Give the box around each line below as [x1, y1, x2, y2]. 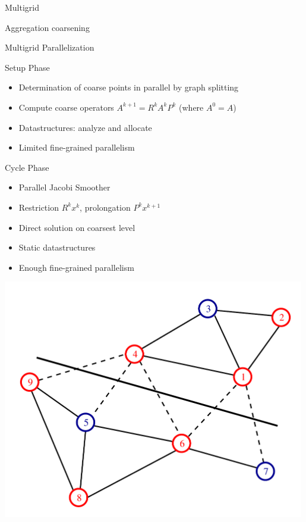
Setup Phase [5, 61, 50, 73]
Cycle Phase [5, 161, 49, 173]
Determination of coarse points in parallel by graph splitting [18, 81, 239, 93]
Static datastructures [18, 241, 96, 254]
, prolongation [80, 201, 131, 213]
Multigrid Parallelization [5, 41, 94, 54]
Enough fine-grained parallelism [18, 261, 134, 273]
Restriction [18, 201, 59, 213]
